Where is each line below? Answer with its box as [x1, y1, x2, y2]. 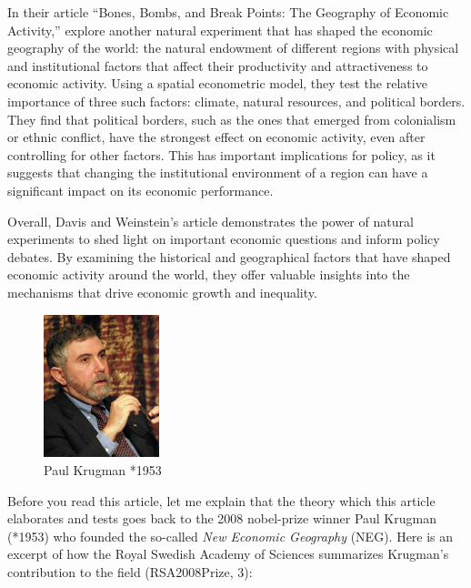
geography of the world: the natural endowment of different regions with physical [7, 38, 459, 57]
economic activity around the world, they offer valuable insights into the [7, 265, 410, 284]
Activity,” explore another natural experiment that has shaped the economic [7, 20, 433, 39]
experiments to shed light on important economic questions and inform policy [7, 229, 440, 248]
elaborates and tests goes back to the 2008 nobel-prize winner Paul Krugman [7, 509, 436, 528]
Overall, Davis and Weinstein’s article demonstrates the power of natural [7, 211, 414, 230]
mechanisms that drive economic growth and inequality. [7, 282, 317, 301]
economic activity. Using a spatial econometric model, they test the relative [7, 74, 427, 93]
